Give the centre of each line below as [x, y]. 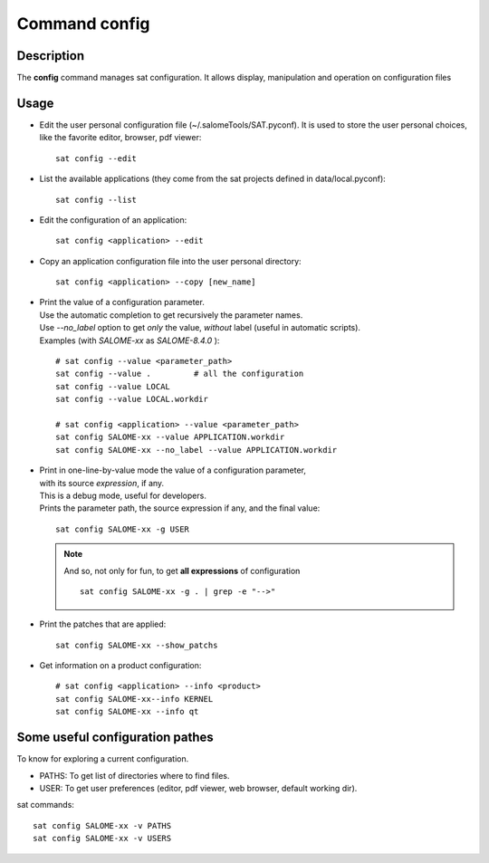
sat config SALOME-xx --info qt [127, 712]
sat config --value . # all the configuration [180, 374]
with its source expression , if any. [102, 483]
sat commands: [45, 805]
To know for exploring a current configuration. [103, 759]
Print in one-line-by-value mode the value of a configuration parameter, [173, 470]
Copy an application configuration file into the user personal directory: [171, 261]
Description [51, 56]
